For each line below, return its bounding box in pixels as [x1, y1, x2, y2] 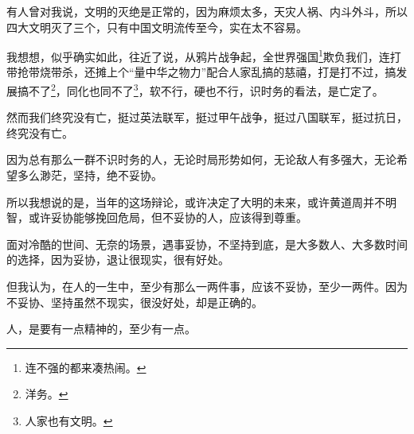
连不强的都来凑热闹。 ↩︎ [25, 358, 146, 375]
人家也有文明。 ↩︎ [25, 413, 113, 428]
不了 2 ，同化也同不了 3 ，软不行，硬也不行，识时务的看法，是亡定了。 [28, 80, 384, 99]
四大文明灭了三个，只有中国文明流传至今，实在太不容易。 [6, 18, 307, 35]
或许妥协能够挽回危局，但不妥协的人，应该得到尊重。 [28, 209, 307, 226]
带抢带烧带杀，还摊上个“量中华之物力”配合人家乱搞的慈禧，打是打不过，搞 [6, 64, 396, 80]
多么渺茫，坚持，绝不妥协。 [17, 167, 162, 184]
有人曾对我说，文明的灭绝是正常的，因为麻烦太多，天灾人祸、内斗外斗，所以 [6, 3, 408, 19]
